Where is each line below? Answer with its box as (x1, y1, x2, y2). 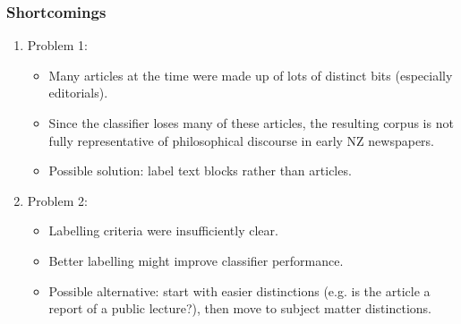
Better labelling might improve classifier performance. (48, 251, 344, 269)
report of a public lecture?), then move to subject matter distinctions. (48, 299, 431, 318)
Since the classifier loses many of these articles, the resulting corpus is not (48, 114, 454, 132)
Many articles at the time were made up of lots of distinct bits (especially (48, 65, 453, 84)
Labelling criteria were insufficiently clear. (48, 221, 278, 240)
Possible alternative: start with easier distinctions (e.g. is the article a (48, 281, 431, 300)
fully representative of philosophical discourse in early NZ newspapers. (48, 131, 434, 149)
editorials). (48, 83, 108, 102)
